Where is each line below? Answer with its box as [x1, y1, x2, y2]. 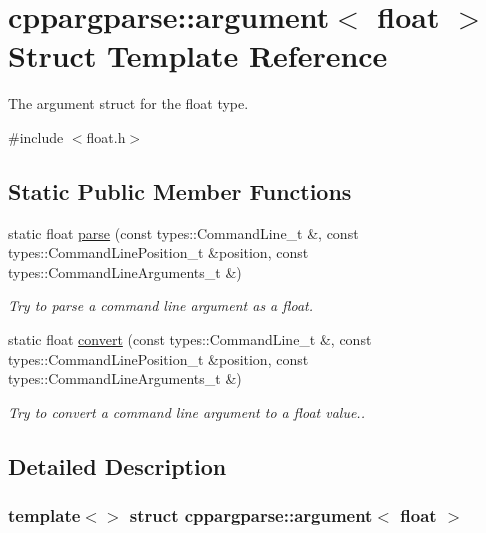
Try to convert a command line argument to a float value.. [8, 401, 365, 422]
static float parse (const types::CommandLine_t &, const [8, 222, 359, 243]
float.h [86, 126, 126, 147]
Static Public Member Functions [8, 175, 352, 206]
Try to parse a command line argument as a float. [8, 295, 314, 316]
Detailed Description [8, 450, 227, 481]
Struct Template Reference [8, 35, 388, 76]
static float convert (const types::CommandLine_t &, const [8, 329, 372, 350]
